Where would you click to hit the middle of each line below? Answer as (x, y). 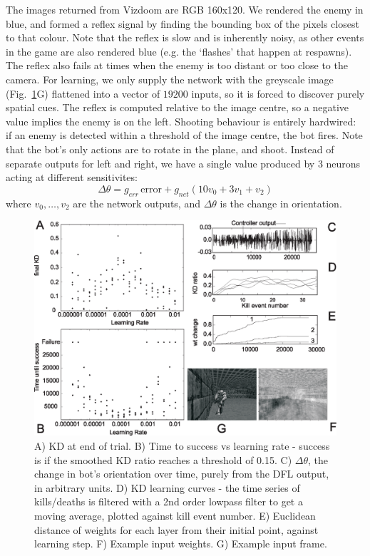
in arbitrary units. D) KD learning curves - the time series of (167, 487)
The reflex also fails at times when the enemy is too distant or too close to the (177, 65)
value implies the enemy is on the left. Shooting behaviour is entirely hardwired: (181, 121)
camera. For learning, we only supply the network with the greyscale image (170, 79)
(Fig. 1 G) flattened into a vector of (83, 93)
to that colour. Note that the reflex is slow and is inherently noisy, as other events (185, 37)
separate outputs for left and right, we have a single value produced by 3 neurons (183, 163)
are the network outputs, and (137, 203)
